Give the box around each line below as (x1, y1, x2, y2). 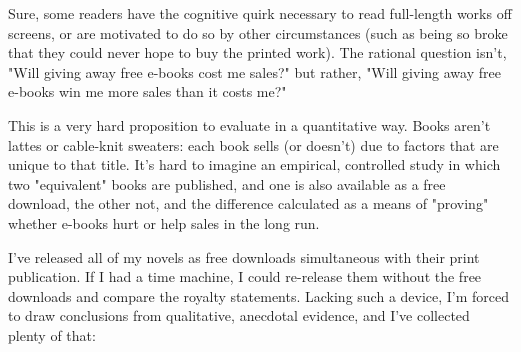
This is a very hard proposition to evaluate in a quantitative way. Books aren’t (8, 114, 491, 135)
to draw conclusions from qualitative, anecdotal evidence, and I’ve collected (8, 305, 470, 326)
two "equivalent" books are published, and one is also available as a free (8, 173, 446, 194)
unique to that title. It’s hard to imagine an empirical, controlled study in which (8, 154, 501, 175)
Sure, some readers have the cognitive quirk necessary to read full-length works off (8, 3, 512, 23)
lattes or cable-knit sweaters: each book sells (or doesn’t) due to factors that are (8, 134, 499, 155)
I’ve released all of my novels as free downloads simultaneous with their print (8, 246, 480, 267)
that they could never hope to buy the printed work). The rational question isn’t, (8, 42, 507, 63)
